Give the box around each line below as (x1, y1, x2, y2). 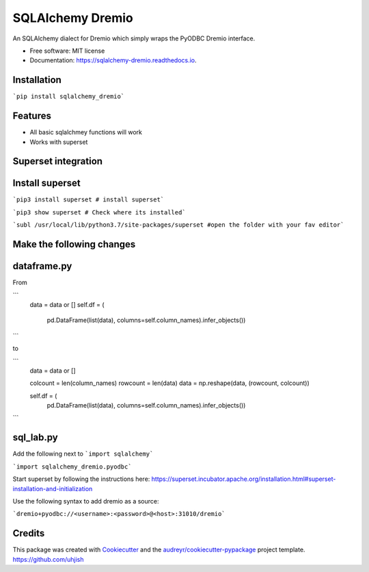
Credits (12, 527, 45, 539)
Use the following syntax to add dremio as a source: (12, 497, 159, 505)
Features (12, 110, 51, 122)
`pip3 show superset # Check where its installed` (12, 208, 186, 216)
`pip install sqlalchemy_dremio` (12, 92, 125, 101)
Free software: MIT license (29, 47, 105, 55)
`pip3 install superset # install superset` (12, 196, 165, 203)
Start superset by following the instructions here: (12, 475, 150, 483)
